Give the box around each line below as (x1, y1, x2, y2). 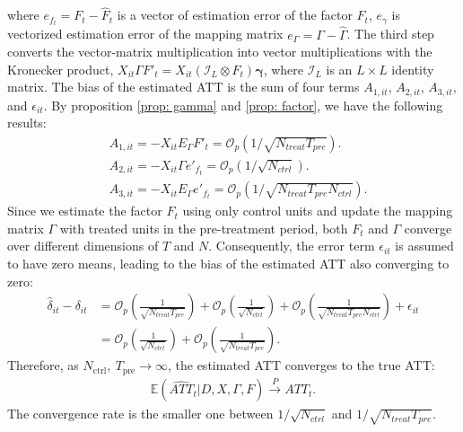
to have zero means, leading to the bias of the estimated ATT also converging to (7, 253, 450, 272)
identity (391, 59, 434, 78)
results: (7, 113, 47, 132)
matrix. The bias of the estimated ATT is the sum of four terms (7, 77, 360, 96)
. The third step (346, 24, 434, 43)
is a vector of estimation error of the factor (117, 5, 353, 24)
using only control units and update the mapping (182, 201, 453, 220)
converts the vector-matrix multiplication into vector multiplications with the (7, 42, 432, 61)
